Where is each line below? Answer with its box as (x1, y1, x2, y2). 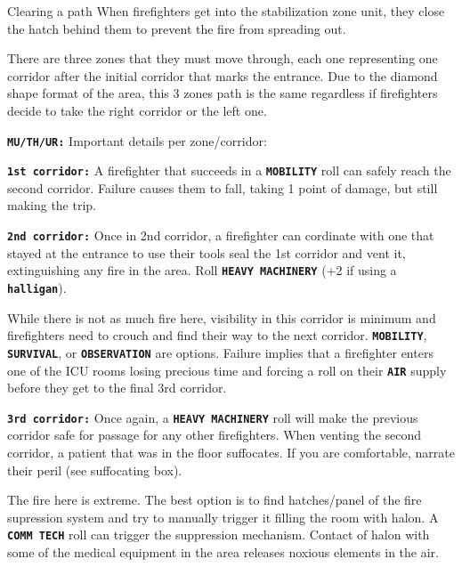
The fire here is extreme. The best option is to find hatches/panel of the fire (7, 490, 422, 509)
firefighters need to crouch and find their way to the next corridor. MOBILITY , (7, 326, 427, 344)
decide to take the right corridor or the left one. (7, 101, 267, 119)
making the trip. (7, 196, 97, 215)
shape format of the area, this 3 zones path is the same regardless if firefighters (7, 84, 438, 102)
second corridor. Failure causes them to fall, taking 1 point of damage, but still (7, 178, 438, 197)
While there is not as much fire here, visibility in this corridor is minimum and (7, 308, 436, 327)
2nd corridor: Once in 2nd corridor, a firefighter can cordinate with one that (7, 226, 434, 245)
